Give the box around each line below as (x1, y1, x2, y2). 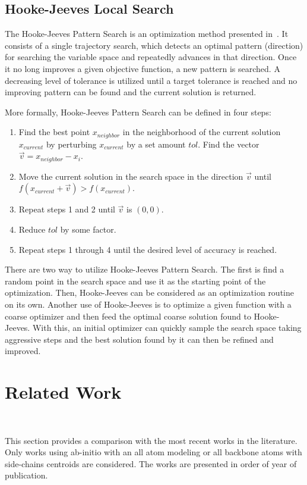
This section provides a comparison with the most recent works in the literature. (5, 434, 297, 446)
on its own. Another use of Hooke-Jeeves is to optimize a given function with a (5, 298, 292, 311)
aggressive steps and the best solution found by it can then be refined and (5, 333, 274, 345)
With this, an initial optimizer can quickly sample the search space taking (32, 321, 302, 334)
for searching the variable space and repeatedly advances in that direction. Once (5, 51, 297, 63)
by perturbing (46, 137, 97, 150)
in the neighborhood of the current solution (122, 126, 281, 138)
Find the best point (18, 126, 90, 138)
